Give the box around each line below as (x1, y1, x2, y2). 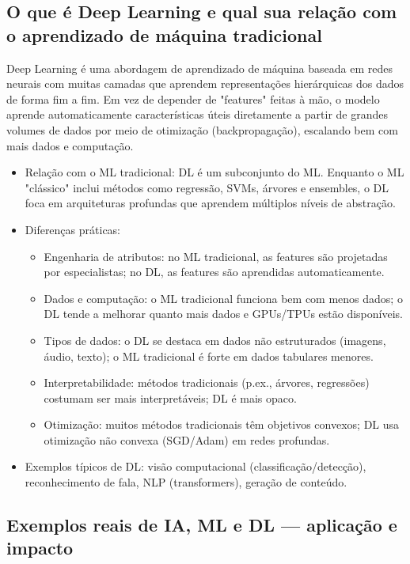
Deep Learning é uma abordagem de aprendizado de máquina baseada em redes (6, 59, 393, 76)
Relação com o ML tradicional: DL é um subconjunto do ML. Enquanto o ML (25, 164, 404, 180)
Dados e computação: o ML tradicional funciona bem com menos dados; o (44, 290, 403, 306)
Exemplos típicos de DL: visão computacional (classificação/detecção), (25, 458, 366, 475)
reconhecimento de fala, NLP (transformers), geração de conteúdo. (25, 474, 347, 490)
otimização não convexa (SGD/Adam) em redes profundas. (44, 431, 330, 448)
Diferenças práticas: (25, 221, 121, 237)
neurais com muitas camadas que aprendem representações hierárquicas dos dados (6, 75, 404, 92)
